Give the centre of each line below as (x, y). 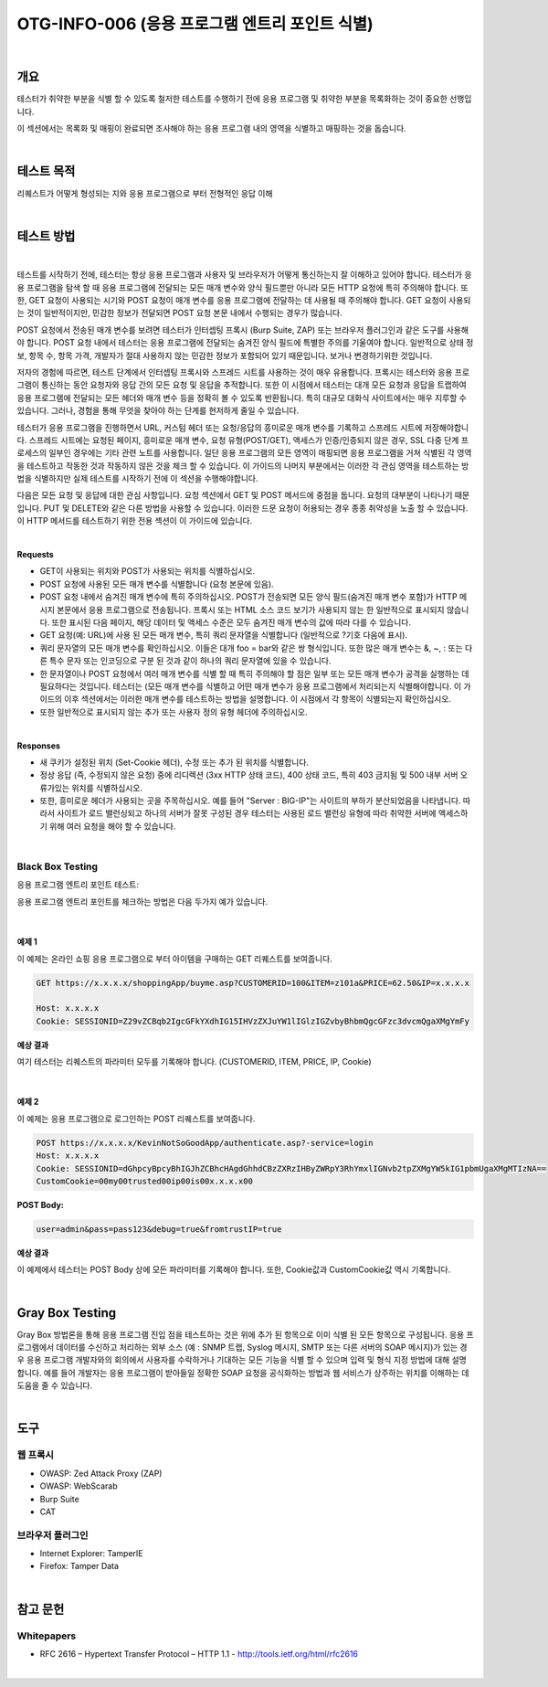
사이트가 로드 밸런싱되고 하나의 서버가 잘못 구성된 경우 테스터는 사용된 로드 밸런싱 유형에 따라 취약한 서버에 (247, 813)
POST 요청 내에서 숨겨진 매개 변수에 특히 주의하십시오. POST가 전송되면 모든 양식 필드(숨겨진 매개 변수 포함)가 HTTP (248, 597)
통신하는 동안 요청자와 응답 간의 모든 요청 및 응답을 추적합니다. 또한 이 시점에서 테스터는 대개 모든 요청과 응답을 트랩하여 (254, 385)
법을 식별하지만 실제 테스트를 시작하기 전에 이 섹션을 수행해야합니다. (137, 479)
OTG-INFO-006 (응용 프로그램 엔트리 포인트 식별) (195, 24)
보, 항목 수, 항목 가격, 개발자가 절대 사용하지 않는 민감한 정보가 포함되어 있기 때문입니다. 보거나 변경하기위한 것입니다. (225, 355)
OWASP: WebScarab (79, 1486)
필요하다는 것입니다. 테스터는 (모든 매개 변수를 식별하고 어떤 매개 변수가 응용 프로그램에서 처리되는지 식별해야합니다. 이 (251, 686)
